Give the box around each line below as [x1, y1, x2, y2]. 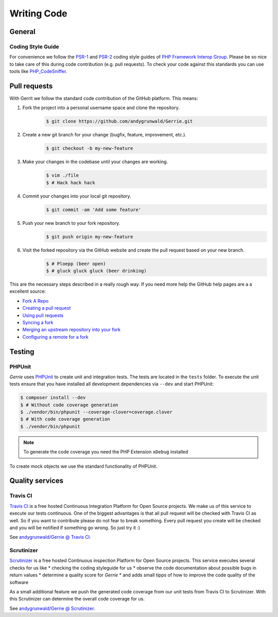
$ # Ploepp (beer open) [46, 260, 107, 267]
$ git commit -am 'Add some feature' [46, 206, 142, 213]
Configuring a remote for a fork [22, 333, 89, 340]
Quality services [9, 477, 64, 485]
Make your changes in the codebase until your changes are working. [22, 158, 168, 165]
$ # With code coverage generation [20, 416, 110, 422]
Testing [9, 347, 34, 356]
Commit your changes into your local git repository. [22, 193, 131, 199]
